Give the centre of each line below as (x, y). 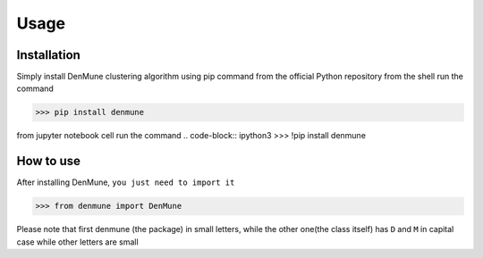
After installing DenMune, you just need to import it (126, 182)
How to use (48, 161)
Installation (48, 55)
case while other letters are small (77, 242)
